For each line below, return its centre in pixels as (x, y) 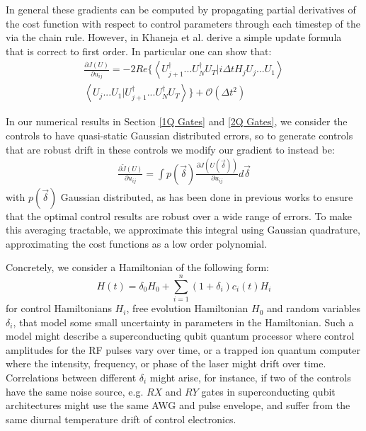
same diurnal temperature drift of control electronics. (121, 419)
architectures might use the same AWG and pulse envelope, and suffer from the (178, 405)
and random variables (313, 308)
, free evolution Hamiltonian (187, 308)
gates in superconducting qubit (268, 391)
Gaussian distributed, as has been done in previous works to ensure (207, 196)
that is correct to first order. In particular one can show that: (139, 51)
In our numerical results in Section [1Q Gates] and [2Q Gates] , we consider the (177, 121)
